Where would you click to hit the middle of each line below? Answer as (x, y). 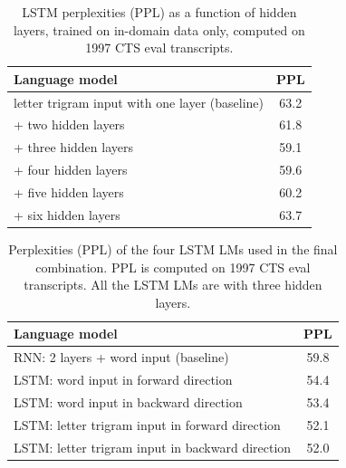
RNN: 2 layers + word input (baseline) (121, 357)
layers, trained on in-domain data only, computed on (159, 29)
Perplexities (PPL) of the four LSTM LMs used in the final (173, 248)
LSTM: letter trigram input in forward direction (147, 424)
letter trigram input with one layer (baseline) (139, 102)
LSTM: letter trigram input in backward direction (153, 447)
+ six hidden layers (67, 214)
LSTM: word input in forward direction (123, 379)
